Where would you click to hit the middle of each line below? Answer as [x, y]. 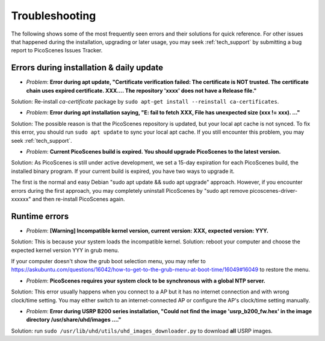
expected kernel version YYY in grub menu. [65, 250]
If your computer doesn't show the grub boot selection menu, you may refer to [108, 261]
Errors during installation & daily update [87, 68]
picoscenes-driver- [274, 190]
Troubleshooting [54, 16]
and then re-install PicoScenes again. [79, 199]
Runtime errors [40, 216]
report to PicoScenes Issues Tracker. [57, 51]
